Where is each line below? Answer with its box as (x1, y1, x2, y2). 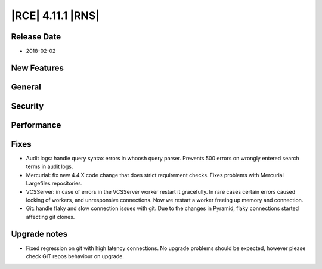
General (11, 82, 42, 92)
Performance (11, 120, 61, 130)
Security (11, 101, 44, 111)
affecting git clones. (26, 213, 75, 220)
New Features (11, 63, 64, 73)
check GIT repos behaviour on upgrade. (26, 253, 125, 260)
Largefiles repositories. (26, 180, 83, 187)
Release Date (11, 32, 61, 42)
